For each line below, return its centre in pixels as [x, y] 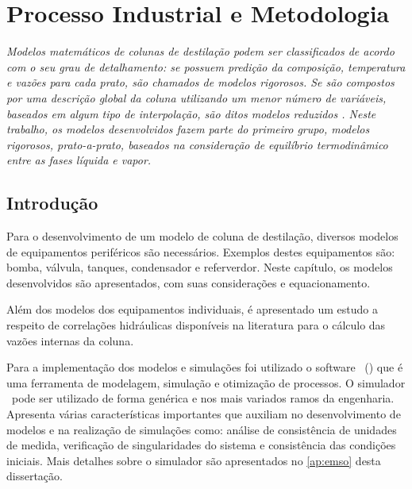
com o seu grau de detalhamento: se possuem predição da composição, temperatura [206, 66]
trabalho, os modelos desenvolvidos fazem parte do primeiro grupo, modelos [188, 129]
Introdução [52, 203]
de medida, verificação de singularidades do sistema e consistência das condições [201, 445]
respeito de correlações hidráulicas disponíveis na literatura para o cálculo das [196, 325]
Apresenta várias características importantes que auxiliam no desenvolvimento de [204, 414]
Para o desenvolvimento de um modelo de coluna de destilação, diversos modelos [202, 236]
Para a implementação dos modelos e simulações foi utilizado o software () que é [205, 367]
